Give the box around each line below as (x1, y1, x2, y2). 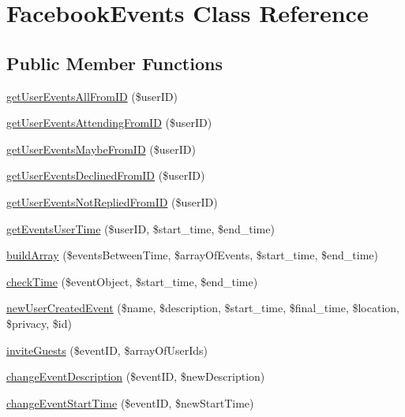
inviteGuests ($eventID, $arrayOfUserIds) (6, 341, 208, 358)
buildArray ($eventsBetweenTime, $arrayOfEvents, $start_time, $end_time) (6, 247, 378, 263)
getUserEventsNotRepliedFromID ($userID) (6, 193, 218, 210)
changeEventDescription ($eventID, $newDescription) (6, 368, 265, 385)
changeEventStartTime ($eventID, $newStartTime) (6, 394, 254, 411)
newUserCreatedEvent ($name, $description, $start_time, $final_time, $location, (6, 300, 399, 316)
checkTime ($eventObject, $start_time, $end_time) (6, 273, 258, 289)
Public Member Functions (6, 50, 223, 75)
